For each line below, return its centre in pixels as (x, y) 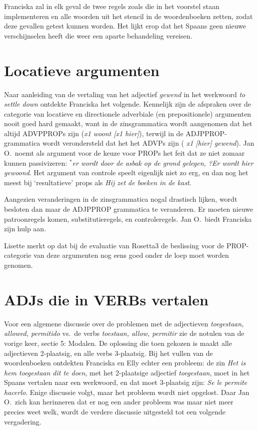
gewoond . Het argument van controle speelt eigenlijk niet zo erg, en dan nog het (126, 172)
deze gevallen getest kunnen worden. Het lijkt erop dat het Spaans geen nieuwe (125, 26)
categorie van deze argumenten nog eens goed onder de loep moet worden (116, 255)
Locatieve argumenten (82, 70)
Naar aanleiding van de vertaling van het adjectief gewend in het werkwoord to (125, 94)
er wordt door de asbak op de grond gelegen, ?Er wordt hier (163, 162)
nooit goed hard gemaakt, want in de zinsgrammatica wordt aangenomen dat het (128, 123)
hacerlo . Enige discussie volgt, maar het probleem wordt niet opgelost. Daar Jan (127, 392)
